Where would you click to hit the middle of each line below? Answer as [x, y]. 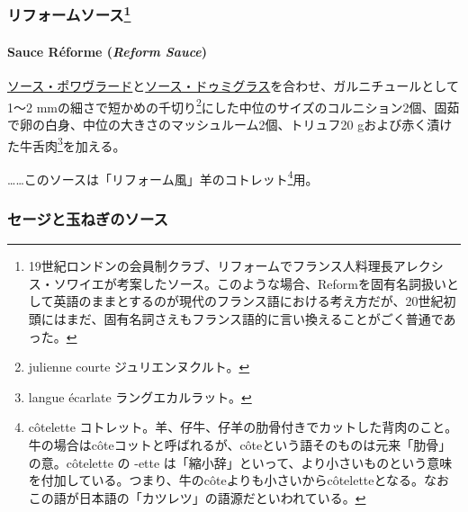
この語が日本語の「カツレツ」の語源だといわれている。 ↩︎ [197, 497]
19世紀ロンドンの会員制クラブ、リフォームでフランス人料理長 [211, 266]
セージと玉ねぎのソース [88, 218]
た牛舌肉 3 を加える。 [67, 144]
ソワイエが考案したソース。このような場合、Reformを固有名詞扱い [250, 283]
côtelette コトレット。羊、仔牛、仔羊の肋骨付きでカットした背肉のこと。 [243, 427]
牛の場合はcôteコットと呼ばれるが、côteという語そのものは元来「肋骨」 [240, 445]
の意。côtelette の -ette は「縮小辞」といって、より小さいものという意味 [240, 462]
